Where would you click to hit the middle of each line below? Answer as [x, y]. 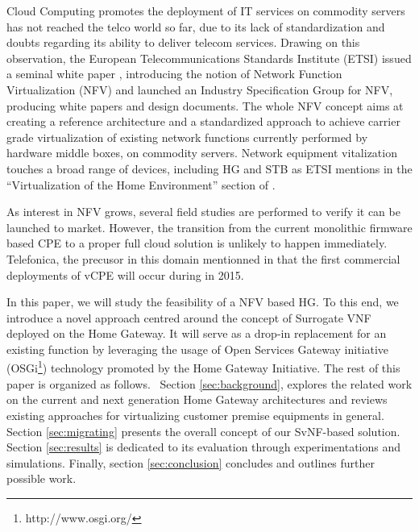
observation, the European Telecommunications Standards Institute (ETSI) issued [209, 58]
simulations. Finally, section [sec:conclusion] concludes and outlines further [191, 462]
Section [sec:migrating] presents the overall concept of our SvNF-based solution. [203, 431]
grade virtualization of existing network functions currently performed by [187, 137]
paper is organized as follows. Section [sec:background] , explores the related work [209, 383]
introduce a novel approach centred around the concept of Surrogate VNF [189, 317]
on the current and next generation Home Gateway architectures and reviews [197, 399]
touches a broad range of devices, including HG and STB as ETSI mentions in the [209, 168]
